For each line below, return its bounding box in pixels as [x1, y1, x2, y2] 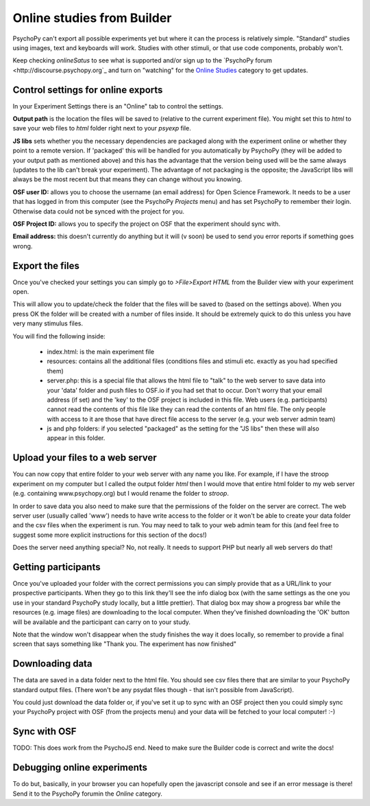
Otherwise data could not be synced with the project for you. [12, 207, 185, 216]
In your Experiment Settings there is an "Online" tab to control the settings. [12, 102, 224, 110]
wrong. [12, 242, 33, 250]
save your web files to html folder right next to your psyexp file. [12, 124, 191, 133]
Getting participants [12, 561, 101, 573]
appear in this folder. [47, 434, 106, 442]
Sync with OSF [12, 726, 77, 737]
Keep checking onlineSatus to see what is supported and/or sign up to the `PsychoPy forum [12, 56, 272, 65]
